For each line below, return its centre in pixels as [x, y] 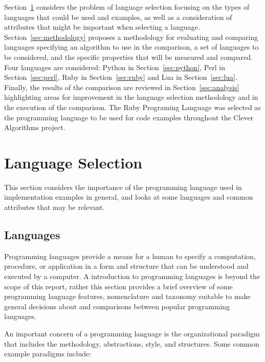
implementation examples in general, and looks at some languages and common [129, 197]
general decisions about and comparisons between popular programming [117, 306]
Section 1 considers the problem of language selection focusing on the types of [127, 7]
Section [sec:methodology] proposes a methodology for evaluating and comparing [131, 37]
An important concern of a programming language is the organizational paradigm [132, 333]
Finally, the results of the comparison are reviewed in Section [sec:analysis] [122, 87]
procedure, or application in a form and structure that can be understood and [126, 266]
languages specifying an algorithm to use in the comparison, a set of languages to [131, 47]
